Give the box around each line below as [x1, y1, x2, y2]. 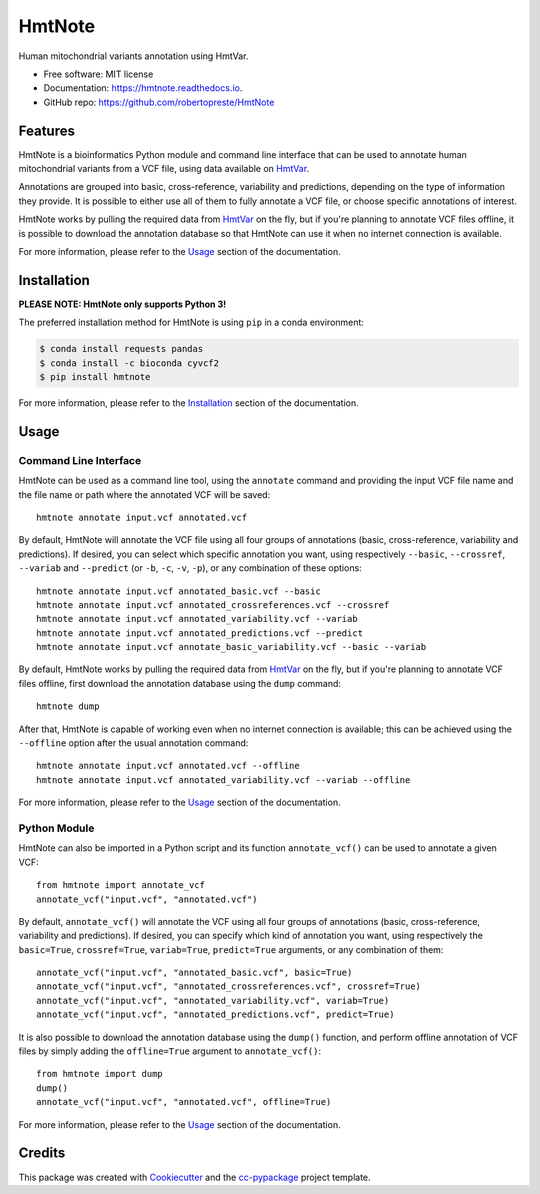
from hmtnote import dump [36, 1068, 164, 1080]
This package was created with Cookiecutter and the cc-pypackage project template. [18, 1171, 371, 1183]
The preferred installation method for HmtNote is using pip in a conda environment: [18, 316, 365, 329]
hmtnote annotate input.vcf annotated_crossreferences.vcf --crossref [36, 599, 390, 610]
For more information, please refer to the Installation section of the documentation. [18, 397, 359, 409]
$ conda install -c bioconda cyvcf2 [39, 357, 220, 369]
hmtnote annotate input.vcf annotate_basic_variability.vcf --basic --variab [36, 641, 427, 653]
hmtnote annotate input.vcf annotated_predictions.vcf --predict [36, 627, 364, 639]
